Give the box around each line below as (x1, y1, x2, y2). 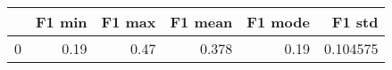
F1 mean (170, 12, 233, 32)
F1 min (36, 12, 88, 32)
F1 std (331, 12, 379, 32)
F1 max (101, 12, 156, 32)
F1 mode (246, 12, 310, 32)
